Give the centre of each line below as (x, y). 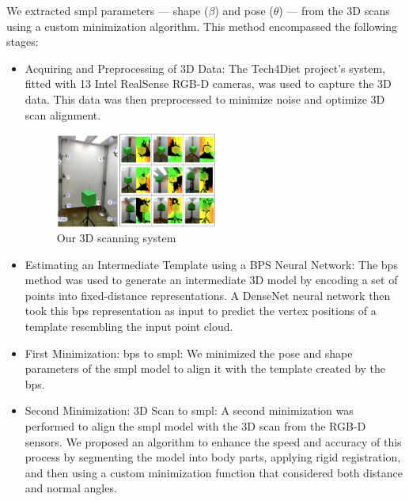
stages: (23, 42)
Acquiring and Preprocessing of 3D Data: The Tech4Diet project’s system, (205, 68)
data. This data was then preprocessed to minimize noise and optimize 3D (205, 99)
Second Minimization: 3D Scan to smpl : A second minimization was (189, 410)
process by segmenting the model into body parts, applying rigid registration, (213, 457)
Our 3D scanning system (116, 238)
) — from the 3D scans (334, 10)
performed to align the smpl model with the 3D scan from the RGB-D (195, 426)
